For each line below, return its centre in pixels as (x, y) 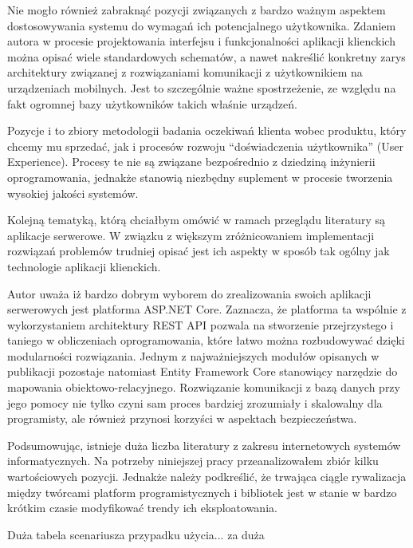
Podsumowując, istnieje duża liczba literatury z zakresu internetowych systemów (204, 445)
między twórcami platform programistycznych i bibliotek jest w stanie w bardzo (202, 492)
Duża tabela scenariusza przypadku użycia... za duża (136, 534)
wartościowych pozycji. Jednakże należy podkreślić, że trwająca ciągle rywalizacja (207, 477)
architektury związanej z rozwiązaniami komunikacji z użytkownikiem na (185, 72)
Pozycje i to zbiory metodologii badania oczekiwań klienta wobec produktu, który (207, 130)
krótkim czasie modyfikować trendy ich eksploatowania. (142, 508)
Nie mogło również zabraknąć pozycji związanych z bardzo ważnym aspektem (197, 10)
